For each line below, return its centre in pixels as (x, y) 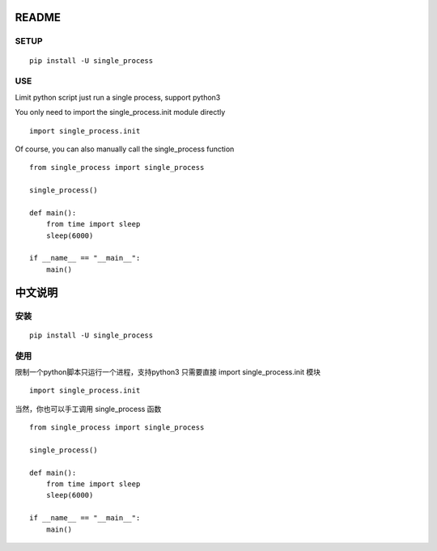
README (38, 17)
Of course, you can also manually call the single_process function (125, 149)
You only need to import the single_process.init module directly (120, 112)
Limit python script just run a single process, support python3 (118, 97)
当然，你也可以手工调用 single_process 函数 (88, 409)
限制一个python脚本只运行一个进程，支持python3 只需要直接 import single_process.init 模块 (168, 371)
